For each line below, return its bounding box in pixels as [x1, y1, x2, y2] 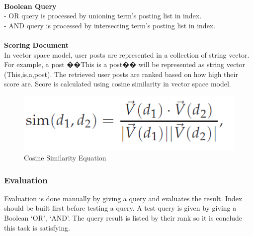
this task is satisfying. [4, 222, 70, 233]
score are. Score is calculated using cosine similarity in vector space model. [4, 79, 231, 89]
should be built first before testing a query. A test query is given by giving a [4, 203, 237, 213]
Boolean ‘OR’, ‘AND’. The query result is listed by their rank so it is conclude [4, 213, 243, 223]
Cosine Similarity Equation [24, 153, 106, 162]
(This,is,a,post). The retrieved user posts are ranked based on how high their [4, 69, 238, 79]
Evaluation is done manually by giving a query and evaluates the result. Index [4, 193, 243, 203]
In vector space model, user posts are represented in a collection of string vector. [4, 49, 250, 60]
